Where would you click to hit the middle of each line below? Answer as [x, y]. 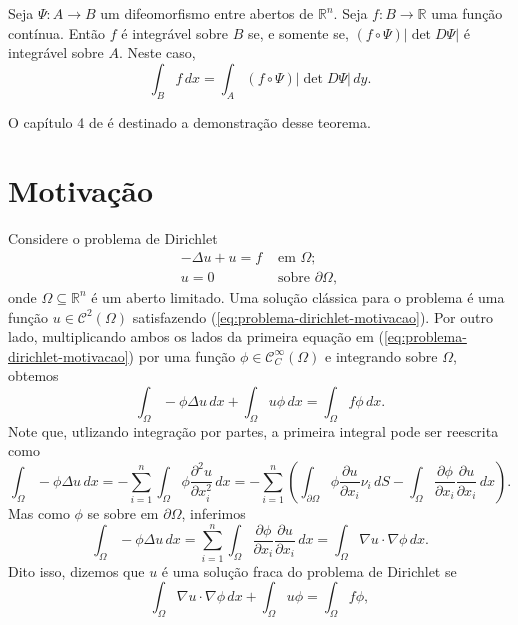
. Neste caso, [157, 52]
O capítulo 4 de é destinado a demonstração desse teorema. [189, 121]
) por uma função [182, 355]
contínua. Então [57, 32]
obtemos [33, 375]
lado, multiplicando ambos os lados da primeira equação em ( [196, 336]
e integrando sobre [381, 355]
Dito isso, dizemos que [76, 570]
